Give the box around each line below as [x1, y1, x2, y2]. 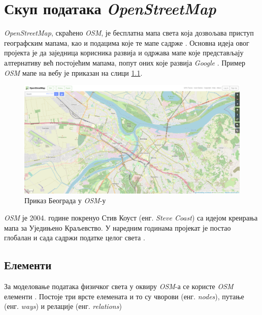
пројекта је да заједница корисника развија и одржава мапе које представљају [4, 47, 244, 58]
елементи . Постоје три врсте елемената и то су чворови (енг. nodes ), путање [4, 291, 244, 301]
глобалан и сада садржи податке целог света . [4, 232, 145, 243]
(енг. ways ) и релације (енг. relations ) [4, 301, 122, 311]
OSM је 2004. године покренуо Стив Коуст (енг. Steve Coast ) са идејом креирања [4, 212, 258, 223]
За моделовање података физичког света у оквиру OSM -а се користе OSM [4, 280, 234, 291]
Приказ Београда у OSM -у [24, 195, 106, 206]
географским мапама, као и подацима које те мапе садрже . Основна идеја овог [4, 37, 249, 48]
